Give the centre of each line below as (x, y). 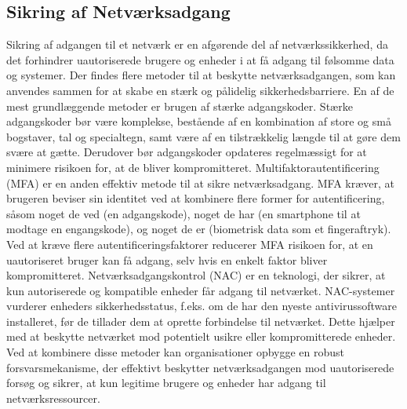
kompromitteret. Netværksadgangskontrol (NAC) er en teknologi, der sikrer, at (196, 275)
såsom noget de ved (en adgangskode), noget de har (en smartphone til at (184, 213)
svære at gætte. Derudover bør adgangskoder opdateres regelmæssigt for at (187, 152)
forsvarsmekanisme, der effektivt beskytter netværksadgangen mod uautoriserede (200, 367)
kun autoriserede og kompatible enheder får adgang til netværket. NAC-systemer (201, 290)
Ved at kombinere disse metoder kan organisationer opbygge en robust (176, 352)
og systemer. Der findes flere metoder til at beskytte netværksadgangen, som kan (201, 75)
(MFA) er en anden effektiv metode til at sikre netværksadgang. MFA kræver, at (201, 183)
